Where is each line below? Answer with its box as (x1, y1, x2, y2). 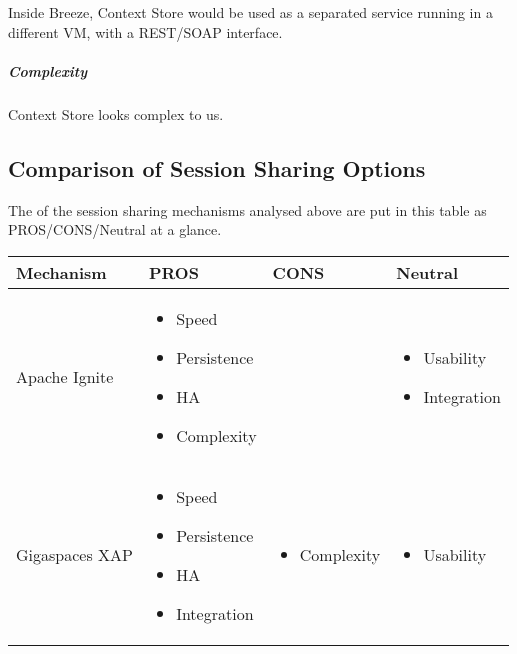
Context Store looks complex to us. (8, 103, 224, 124)
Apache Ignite (16, 365, 114, 389)
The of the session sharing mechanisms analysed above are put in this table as (8, 199, 487, 220)
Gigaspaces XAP (16, 543, 133, 567)
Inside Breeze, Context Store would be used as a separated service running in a (8, 2, 493, 22)
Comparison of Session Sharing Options (8, 152, 426, 183)
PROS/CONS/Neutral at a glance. (8, 219, 222, 240)
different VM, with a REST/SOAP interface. (8, 21, 283, 42)
